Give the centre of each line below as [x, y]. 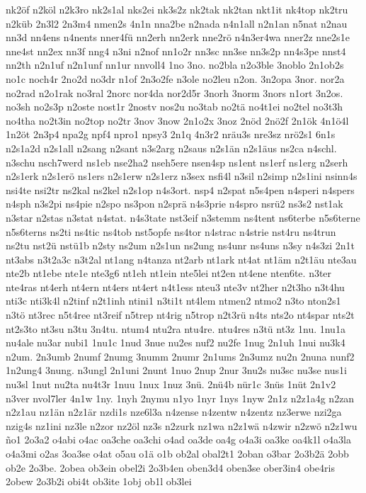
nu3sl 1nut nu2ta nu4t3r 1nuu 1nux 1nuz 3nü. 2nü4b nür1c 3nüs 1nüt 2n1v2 [171, 384]
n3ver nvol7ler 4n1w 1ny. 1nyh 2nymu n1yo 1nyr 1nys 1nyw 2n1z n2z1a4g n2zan [180, 398]
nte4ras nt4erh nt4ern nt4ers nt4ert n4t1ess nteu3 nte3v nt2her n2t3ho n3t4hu [175, 287]
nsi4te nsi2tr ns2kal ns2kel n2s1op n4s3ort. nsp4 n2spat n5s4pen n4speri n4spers [180, 189]
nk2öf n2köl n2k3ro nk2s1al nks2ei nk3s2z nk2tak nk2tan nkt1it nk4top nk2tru [177, 9]
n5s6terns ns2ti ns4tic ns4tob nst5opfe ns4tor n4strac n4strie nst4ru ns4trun [171, 231]
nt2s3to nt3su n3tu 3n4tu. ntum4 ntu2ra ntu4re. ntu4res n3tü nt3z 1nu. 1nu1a [176, 328]
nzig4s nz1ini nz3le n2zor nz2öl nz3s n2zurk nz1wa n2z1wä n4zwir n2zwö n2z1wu [182, 425]
